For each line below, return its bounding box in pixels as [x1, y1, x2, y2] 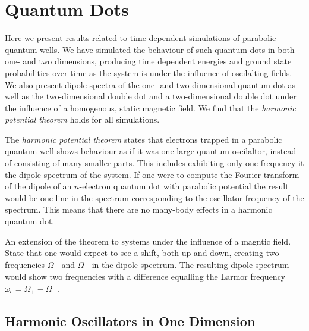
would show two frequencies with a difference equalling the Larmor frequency [5, 270, 286, 283]
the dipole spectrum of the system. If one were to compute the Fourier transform [5, 168, 299, 180]
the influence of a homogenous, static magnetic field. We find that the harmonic [5, 101, 296, 114]
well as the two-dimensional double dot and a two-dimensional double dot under [5, 90, 297, 102]
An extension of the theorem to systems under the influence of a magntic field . [5, 235, 291, 247]
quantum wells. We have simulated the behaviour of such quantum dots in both [5, 43, 295, 55]
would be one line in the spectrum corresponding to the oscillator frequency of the [5, 191, 304, 204]
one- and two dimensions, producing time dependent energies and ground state [5, 55, 292, 67]
